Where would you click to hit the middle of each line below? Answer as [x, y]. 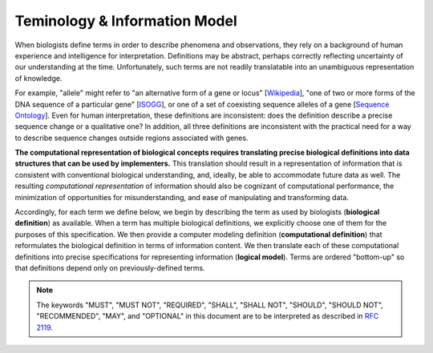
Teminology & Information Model [126, 21]
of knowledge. [38, 78]
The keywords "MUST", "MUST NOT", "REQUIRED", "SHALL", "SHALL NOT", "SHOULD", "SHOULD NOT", [210, 305]
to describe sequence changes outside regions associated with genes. [132, 138]
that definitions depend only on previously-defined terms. [110, 267]
